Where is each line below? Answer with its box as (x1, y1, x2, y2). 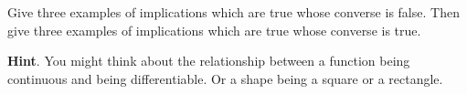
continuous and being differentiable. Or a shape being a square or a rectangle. (7, 68, 443, 88)
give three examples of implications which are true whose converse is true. (7, 20, 421, 39)
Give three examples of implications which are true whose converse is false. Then (7, 3, 460, 21)
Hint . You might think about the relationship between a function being (7, 51, 410, 70)
